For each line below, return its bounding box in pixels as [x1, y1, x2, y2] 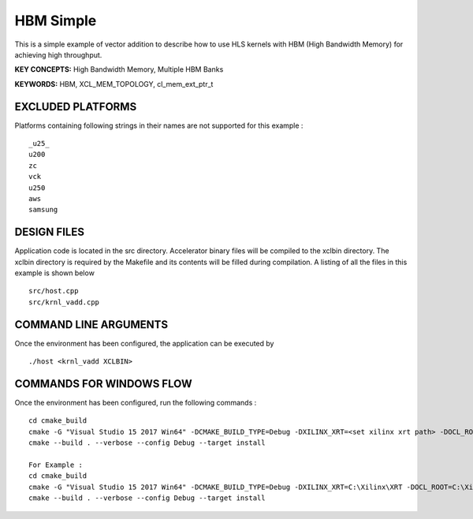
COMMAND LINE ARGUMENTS [14, 318, 169, 331]
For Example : [28, 460, 83, 469]
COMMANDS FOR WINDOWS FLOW [14, 377, 192, 390]
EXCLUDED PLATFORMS [14, 99, 137, 114]
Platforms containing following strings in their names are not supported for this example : [14, 121, 304, 130]
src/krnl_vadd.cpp [28, 297, 100, 307]
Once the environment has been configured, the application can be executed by [14, 338, 274, 348]
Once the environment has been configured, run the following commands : [14, 398, 257, 408]
